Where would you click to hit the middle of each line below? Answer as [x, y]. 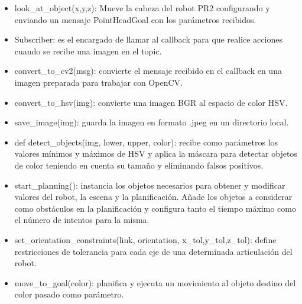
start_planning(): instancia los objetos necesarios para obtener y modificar [150, 185]
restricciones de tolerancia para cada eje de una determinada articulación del [153, 251]
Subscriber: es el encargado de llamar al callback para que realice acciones [148, 39]
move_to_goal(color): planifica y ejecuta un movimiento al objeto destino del [155, 282]
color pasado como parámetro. [69, 294]
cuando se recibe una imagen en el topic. [88, 51]
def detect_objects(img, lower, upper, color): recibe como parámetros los [146, 142]
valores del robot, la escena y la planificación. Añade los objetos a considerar [153, 197]
